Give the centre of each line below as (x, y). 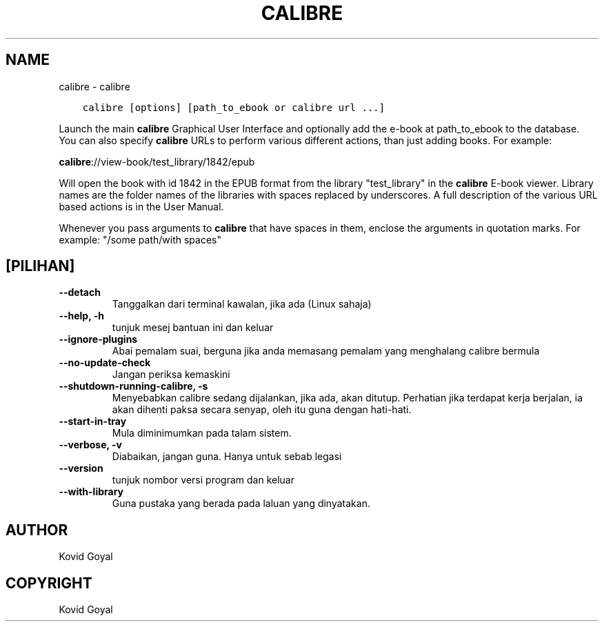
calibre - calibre (94, 86)
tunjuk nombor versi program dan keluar (203, 480)
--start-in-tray (93, 421)
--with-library (91, 492)
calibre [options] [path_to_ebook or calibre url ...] (234, 107)
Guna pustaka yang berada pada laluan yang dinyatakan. (241, 504)
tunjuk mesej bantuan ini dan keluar (193, 328)
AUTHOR (37, 530)
